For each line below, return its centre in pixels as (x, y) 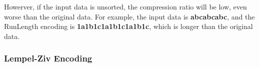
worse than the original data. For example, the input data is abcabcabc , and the (129, 16)
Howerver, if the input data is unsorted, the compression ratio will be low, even (125, 6)
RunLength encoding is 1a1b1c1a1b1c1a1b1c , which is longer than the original (128, 26)
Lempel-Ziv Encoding (48, 58)
